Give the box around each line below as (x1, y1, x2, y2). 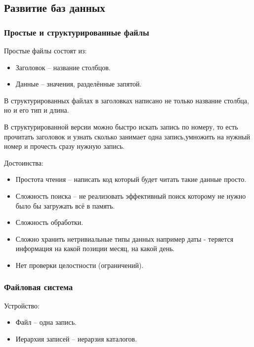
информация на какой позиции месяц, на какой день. (15, 243, 175, 254)
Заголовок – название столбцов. (15, 62, 111, 72)
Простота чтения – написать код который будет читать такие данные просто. (15, 174, 247, 184)
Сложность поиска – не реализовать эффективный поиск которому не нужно (15, 190, 246, 201)
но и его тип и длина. (4, 105, 69, 115)
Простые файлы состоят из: (4, 45, 87, 55)
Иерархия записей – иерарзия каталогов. (15, 333, 137, 344)
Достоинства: (4, 157, 43, 168)
